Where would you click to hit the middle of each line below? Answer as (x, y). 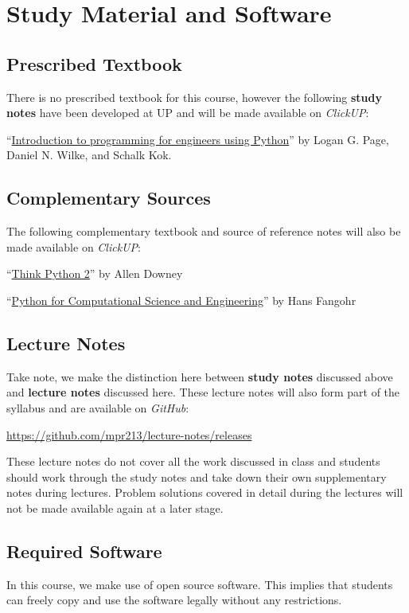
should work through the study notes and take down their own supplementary (197, 476)
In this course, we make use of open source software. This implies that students (200, 584)
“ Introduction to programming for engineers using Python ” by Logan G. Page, (198, 139)
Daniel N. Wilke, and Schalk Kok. (89, 155)
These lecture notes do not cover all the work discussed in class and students (193, 461)
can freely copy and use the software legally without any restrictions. (174, 600)
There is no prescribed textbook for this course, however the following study (194, 97)
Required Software (84, 551)
